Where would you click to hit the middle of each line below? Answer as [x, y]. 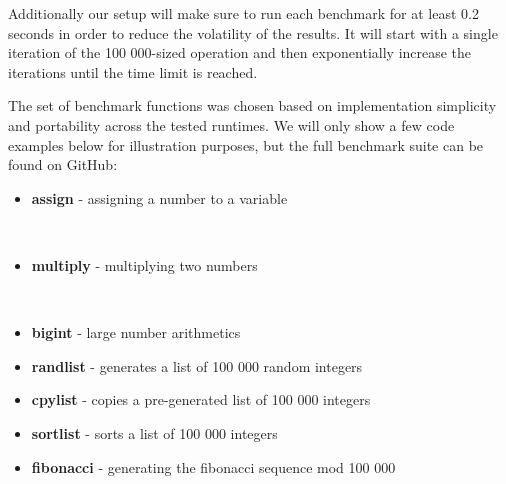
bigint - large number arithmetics [136, 332]
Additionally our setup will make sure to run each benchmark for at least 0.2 [243, 13]
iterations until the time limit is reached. [133, 71]
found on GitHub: [63, 164]
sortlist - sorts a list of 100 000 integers [154, 432]
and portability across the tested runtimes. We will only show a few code [231, 124]
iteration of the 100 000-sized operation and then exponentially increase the [240, 52]
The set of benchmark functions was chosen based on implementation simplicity [252, 105]
